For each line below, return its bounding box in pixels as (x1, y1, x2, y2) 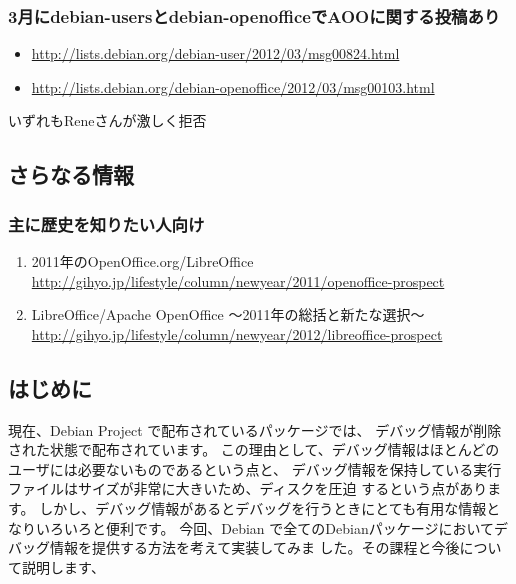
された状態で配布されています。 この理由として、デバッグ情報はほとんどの (8, 439, 500, 460)
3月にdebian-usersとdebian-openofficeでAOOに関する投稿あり (8, 3, 501, 28)
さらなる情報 (8, 159, 134, 190)
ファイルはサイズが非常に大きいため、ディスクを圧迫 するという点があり (8, 478, 488, 499)
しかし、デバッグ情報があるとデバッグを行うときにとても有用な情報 (39, 497, 487, 518)
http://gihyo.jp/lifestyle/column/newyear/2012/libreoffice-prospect (31, 323, 443, 344)
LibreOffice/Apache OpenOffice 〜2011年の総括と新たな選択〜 (31, 304, 425, 325)
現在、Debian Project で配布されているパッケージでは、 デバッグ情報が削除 (8, 419, 502, 440)
